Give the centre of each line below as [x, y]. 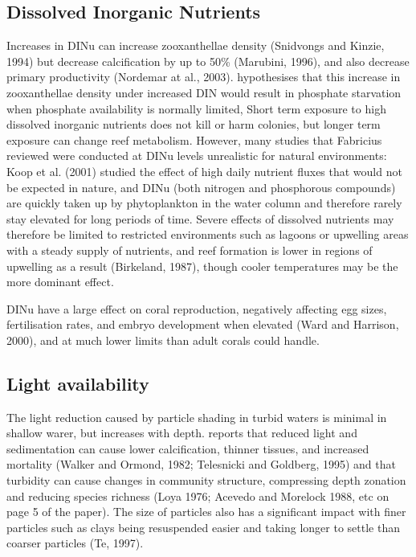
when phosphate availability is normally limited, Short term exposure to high [196, 108]
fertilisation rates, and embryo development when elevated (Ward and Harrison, [203, 324]
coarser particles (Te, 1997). [75, 543]
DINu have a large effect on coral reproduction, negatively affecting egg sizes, [197, 308]
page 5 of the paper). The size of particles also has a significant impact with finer [206, 512]
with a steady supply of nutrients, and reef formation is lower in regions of [190, 250]
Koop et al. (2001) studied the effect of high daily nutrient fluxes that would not [204, 171]
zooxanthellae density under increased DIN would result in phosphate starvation [204, 92]
